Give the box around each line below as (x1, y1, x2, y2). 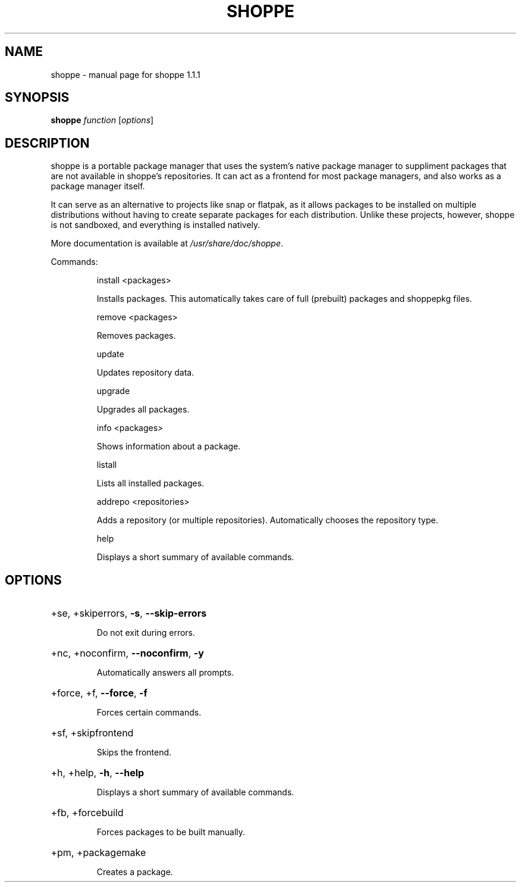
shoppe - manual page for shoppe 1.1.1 (51, 69, 200, 80)
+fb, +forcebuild (51, 807, 124, 819)
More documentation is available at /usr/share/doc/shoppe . (51, 238, 284, 249)
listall (96, 460, 117, 470)
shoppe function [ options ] (51, 115, 154, 126)
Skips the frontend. (96, 747, 172, 758)
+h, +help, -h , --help (51, 767, 145, 779)
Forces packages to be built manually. (96, 827, 246, 838)
